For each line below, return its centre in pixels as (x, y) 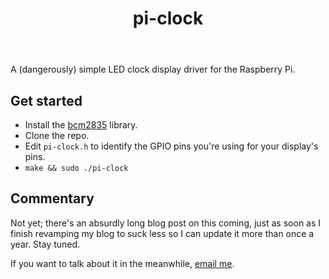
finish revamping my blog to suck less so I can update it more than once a (162, 233)
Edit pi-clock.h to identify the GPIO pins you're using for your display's (171, 146)
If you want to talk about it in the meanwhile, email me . (122, 263)
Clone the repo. (57, 135)
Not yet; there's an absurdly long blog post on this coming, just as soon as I (166, 223)
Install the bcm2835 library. (81, 125)
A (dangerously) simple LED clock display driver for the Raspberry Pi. (153, 69)
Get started (46, 100)
